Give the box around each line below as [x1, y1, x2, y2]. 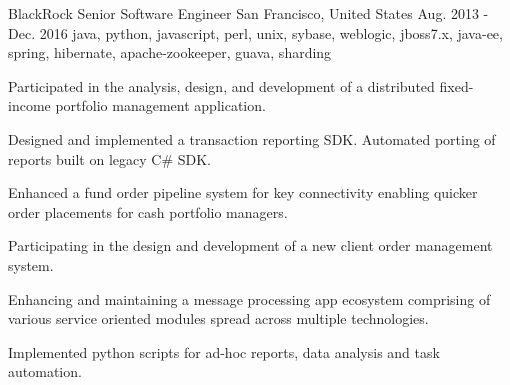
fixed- [439, 75, 474, 96]
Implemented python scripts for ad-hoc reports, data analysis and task [8, 341, 440, 362]
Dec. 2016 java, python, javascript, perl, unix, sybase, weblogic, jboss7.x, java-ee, [8, 22, 503, 43]
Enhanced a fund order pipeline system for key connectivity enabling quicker [8, 182, 478, 203]
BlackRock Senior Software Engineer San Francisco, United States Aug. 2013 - [8, 3, 489, 23]
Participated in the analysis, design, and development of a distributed [8, 75, 435, 96]
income [8, 95, 51, 116]
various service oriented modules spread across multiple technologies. [8, 308, 429, 329]
